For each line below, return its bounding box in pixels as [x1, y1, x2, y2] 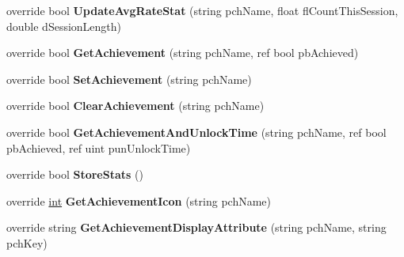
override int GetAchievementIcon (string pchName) [6, 192, 272, 209]
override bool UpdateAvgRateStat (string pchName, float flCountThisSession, [6, 2, 398, 18]
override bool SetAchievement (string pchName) [6, 70, 252, 87]
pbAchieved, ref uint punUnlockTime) [6, 139, 191, 156]
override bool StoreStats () [6, 166, 143, 183]
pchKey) [6, 234, 48, 251]
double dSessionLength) [6, 17, 122, 34]
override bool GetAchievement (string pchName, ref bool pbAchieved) [6, 44, 359, 61]
